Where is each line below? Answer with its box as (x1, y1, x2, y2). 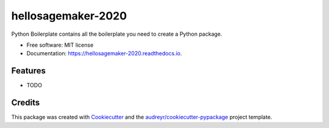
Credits (11, 98, 40, 108)
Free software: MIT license (26, 41, 94, 49)
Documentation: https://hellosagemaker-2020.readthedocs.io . (26, 50, 182, 57)
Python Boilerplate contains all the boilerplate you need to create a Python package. (11, 30, 222, 38)
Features (11, 66, 46, 76)
